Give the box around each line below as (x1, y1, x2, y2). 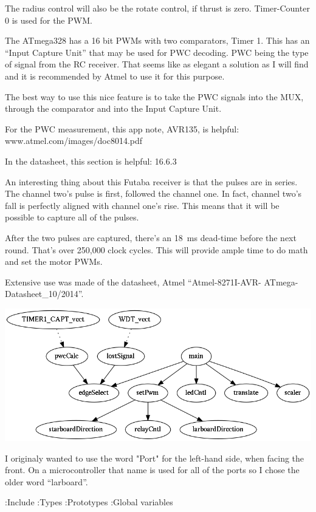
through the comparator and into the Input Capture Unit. (5, 102, 222, 115)
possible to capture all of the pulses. (5, 211, 139, 224)
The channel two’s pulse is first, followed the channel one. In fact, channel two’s (5, 187, 302, 200)
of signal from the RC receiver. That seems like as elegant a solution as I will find (5, 58, 309, 70)
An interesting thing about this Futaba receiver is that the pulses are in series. (5, 175, 298, 188)
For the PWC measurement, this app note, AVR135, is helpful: (5, 122, 239, 135)
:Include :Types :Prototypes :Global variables (5, 496, 173, 508)
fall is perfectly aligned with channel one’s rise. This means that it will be (5, 199, 280, 211)
